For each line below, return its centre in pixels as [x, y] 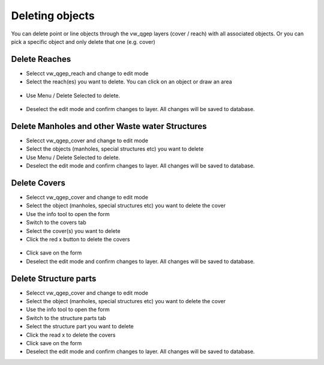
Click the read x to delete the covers [71, 335]
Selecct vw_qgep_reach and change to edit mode [87, 73]
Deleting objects [53, 16]
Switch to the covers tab [56, 223]
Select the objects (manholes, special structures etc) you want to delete [115, 149]
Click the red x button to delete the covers [78, 239]
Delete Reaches [41, 59]
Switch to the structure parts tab [66, 318]
